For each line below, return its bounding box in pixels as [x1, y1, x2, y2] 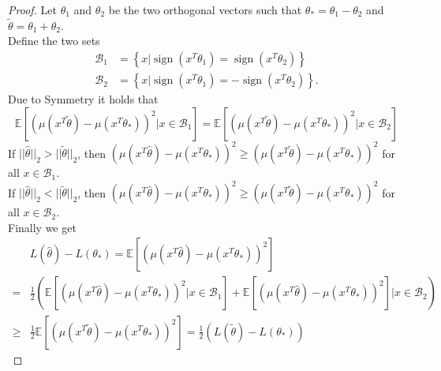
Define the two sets [8, 32, 100, 49]
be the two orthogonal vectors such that [108, 2, 302, 17]
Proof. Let [8, 2, 57, 17]
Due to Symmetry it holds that [8, 91, 159, 107]
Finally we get [8, 219, 77, 235]
